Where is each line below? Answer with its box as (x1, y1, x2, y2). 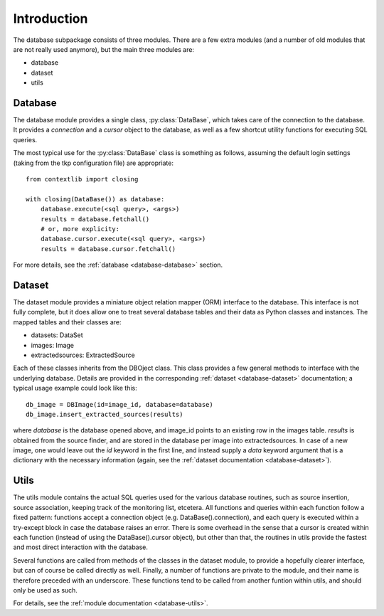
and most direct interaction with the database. (13, 543, 149, 551)
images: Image (31, 341, 75, 349)
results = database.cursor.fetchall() (40, 245, 176, 253)
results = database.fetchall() (40, 215, 150, 223)
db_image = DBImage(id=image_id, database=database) (26, 400, 213, 408)
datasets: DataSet (31, 331, 83, 339)
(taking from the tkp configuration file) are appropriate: (13, 159, 174, 167)
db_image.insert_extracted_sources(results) (26, 410, 184, 418)
